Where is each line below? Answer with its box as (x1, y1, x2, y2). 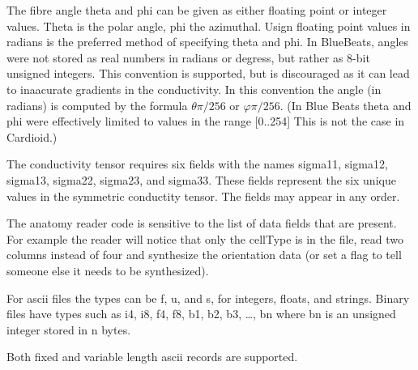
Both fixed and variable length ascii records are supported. (6, 348, 298, 365)
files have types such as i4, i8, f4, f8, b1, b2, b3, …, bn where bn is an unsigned (6, 305, 396, 322)
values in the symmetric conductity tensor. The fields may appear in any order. (6, 187, 400, 204)
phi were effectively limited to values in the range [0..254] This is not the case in (6, 113, 405, 130)
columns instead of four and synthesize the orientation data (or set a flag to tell (6, 246, 402, 263)
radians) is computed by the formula (6, 96, 188, 113)
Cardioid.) (6, 128, 58, 145)
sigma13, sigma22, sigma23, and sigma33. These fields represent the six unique (6, 171, 396, 188)
